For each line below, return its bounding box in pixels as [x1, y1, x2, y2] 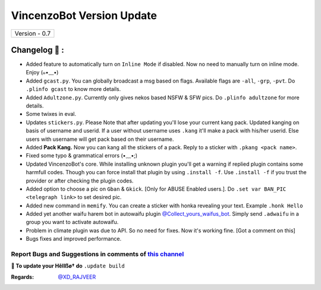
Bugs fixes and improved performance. [26, 235, 122, 242]
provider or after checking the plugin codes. [26, 177, 134, 184]
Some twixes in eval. [26, 111, 77, 118]
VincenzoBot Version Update [11, 9, 158, 22]
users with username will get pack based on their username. [26, 135, 174, 143]
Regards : [11, 273, 34, 280]
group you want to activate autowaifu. [26, 219, 119, 226]
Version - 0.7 [14, 29, 51, 37]
